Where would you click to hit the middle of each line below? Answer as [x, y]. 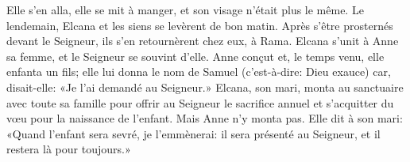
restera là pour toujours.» [69, 149]
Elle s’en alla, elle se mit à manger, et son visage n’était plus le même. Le [185, 9]
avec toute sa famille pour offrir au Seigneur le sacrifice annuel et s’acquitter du [200, 102]
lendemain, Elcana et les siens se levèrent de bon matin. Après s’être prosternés [200, 25]
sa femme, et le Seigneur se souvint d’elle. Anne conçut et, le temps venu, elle [195, 56]
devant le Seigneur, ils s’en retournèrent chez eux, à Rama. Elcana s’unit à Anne [203, 41]
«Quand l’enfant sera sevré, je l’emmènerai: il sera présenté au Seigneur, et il [193, 133]
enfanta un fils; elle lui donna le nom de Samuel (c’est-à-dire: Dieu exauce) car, [199, 72]
